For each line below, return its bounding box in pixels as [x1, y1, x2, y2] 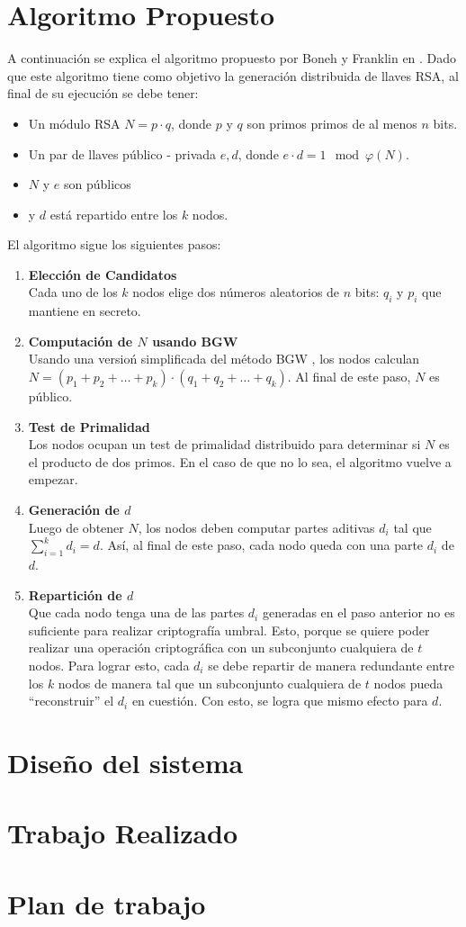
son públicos [63, 175, 131, 193]
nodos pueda [373, 673, 444, 692]
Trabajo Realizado [7, 814, 238, 851]
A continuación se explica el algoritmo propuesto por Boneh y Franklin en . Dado [7, 49, 457, 67]
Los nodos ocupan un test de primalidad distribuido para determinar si [28, 435, 421, 454]
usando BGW [152, 331, 238, 350]
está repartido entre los [49, 204, 178, 223]
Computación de [28, 331, 133, 350]
